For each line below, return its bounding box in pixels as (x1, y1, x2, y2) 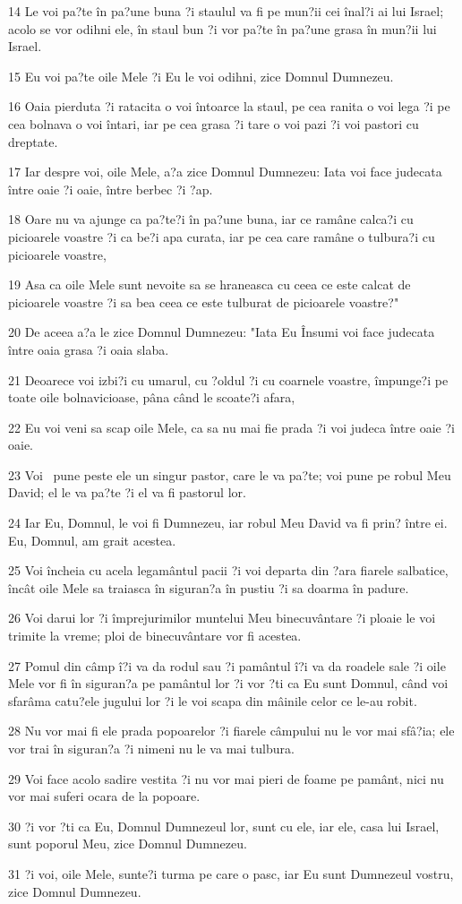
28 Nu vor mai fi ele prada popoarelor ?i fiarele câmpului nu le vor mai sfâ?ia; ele (8, 721, 455, 740)
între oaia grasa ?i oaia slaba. (8, 340, 169, 358)
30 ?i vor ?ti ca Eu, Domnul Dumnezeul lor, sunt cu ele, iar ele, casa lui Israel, (8, 816, 440, 835)
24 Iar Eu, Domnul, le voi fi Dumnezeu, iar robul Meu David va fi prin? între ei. (8, 513, 448, 532)
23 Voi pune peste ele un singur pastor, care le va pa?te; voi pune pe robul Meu (8, 465, 451, 484)
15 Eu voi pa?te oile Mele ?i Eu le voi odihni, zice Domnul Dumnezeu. (8, 66, 394, 85)
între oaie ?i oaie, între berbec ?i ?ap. (8, 179, 213, 198)
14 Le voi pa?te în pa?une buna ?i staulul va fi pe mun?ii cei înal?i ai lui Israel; (8, 2, 444, 20)
